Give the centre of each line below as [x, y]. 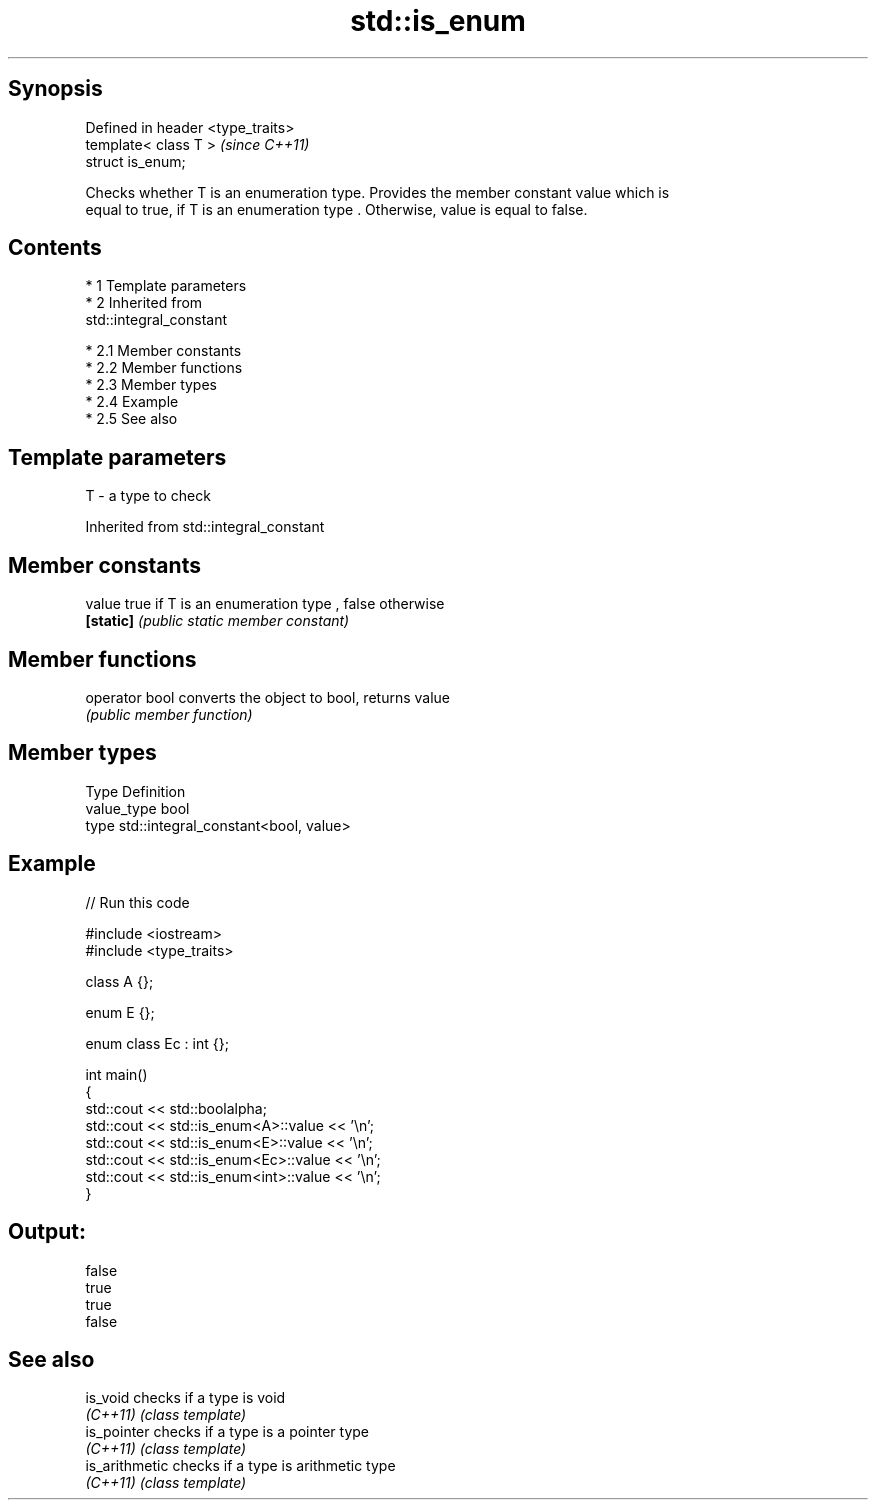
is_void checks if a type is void [185, 1398]
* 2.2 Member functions [164, 368]
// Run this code [137, 902]
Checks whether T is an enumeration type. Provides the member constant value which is [377, 192]
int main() [116, 1074]
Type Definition [135, 791]
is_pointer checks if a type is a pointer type [227, 1432]
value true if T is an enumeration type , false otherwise [265, 604]
